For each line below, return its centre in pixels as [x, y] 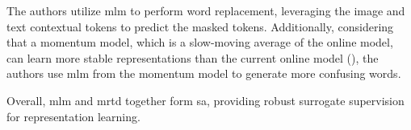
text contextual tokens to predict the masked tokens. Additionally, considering [200, 26]
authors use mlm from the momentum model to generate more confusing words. [204, 73]
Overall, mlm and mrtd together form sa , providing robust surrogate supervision [205, 100]
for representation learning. [73, 116]
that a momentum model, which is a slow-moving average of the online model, [200, 42]
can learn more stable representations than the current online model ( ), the [193, 57]
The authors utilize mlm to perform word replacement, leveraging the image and [206, 10]
